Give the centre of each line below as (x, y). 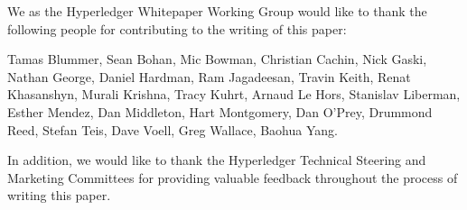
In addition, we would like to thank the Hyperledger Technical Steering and (217, 160)
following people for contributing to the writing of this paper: (177, 28)
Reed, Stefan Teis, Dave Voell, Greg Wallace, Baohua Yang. (173, 129)
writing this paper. (59, 195)
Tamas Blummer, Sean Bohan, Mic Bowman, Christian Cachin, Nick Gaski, (217, 59)
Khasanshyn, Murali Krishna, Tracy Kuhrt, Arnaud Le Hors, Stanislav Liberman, (234, 94)
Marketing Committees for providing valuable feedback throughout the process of (233, 177)
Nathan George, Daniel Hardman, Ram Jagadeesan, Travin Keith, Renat (209, 76)
